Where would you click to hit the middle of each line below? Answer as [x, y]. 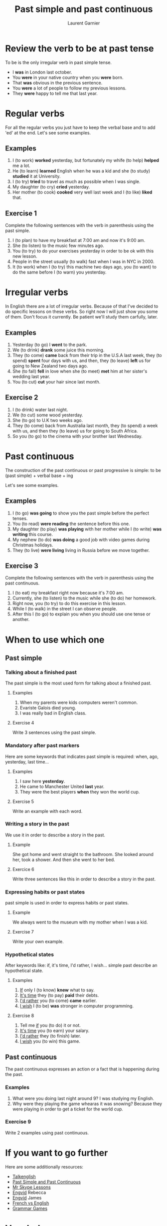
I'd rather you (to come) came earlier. [58, 1000]
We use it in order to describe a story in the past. [55, 835]
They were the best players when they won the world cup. [80, 791]
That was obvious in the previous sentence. [57, 82]
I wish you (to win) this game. [50, 1041]
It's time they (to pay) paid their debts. [59, 995]
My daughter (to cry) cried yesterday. [51, 187]
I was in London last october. [42, 72]
